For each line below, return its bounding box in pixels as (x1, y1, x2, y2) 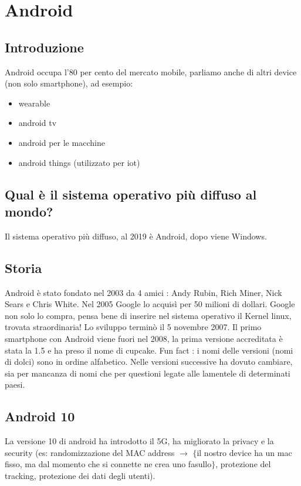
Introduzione (5, 38, 84, 56)
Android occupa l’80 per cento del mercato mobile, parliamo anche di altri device (5, 65, 297, 78)
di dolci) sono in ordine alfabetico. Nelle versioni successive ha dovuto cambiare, (5, 355, 293, 368)
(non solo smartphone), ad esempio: (5, 77, 133, 89)
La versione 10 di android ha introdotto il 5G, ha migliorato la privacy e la (5, 435, 274, 447)
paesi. (5, 378, 25, 391)
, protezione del (215, 458, 271, 470)
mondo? (5, 202, 53, 220)
